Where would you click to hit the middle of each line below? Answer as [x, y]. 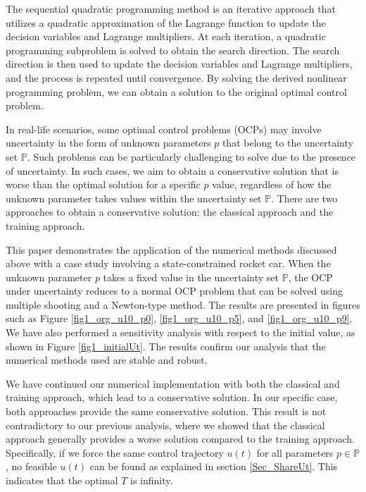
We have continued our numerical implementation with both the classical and [173, 383]
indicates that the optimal [62, 480]
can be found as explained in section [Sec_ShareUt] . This [214, 466]
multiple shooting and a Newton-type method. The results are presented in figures [183, 304]
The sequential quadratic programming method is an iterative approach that [171, 8]
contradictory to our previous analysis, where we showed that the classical [165, 425]
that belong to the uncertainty [288, 143]
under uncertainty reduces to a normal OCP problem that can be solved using [174, 291]
